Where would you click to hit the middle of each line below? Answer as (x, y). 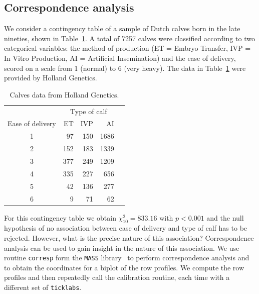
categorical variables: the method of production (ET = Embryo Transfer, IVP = (127, 48)
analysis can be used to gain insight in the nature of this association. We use (122, 248)
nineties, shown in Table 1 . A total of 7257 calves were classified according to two (129, 38)
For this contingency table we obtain (60, 217)
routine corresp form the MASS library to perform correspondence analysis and (127, 258)
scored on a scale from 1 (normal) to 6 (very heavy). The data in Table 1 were (125, 68)
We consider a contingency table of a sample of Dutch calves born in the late (122, 28)
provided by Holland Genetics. (51, 78)
